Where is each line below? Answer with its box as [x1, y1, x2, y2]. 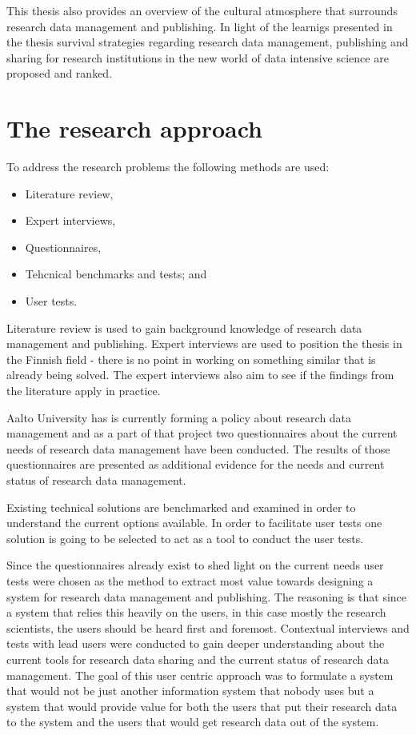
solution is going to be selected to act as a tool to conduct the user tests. [6, 529, 364, 546]
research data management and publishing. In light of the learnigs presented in [6, 18, 393, 34]
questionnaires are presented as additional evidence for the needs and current [6, 456, 385, 473]
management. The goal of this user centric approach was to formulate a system [6, 666, 394, 683]
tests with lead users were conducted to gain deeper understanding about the [6, 635, 385, 652]
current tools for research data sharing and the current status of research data [6, 650, 390, 667]
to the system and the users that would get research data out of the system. [6, 713, 379, 730]
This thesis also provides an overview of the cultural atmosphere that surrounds [6, 2, 398, 18]
